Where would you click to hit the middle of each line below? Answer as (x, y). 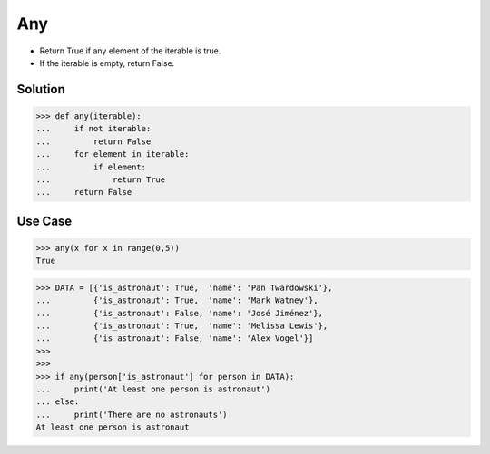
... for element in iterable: (113, 155)
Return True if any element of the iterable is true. (130, 51)
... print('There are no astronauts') (132, 414)
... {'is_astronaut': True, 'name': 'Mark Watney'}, (177, 300)
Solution (41, 89)
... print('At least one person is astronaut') (153, 389)
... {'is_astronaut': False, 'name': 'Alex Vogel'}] (175, 338)
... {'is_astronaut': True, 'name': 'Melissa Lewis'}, (182, 326)
